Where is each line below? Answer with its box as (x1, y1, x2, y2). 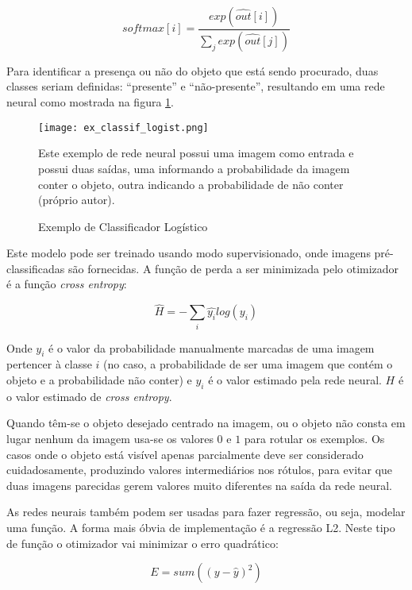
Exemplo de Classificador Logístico (38, 218, 208, 234)
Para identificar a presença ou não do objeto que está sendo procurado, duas (6, 62, 379, 79)
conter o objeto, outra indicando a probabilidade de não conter (38, 175, 344, 192)
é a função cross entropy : (6, 276, 127, 292)
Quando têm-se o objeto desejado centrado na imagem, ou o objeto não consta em (6, 415, 406, 431)
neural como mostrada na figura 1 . (6, 94, 174, 110)
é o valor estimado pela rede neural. (208, 372, 382, 388)
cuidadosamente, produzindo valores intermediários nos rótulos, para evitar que (6, 461, 393, 478)
